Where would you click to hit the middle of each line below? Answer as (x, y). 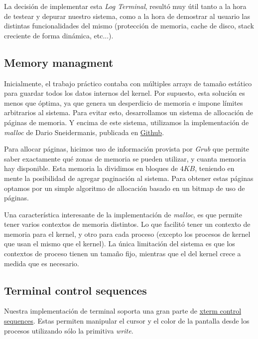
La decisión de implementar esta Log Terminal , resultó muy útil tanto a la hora (125, 6)
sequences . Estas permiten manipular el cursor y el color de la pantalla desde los (127, 321)
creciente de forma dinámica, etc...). (59, 35)
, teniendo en (215, 168)
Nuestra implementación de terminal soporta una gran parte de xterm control (123, 311)
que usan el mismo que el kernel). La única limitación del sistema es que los (120, 244)
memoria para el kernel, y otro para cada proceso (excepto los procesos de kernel (127, 234)
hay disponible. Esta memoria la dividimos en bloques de (91, 168)
